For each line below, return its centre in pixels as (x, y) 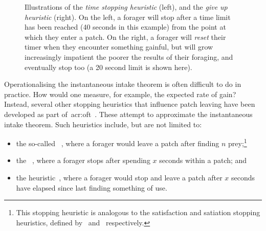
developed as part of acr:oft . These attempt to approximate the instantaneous (128, 114)
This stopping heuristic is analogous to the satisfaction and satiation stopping (138, 212)
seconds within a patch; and (203, 160)
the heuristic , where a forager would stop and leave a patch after (119, 177)
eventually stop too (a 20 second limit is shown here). (108, 67)
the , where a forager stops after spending (83, 160)
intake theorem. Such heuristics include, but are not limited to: (103, 124)
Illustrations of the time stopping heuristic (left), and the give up (126, 7)
